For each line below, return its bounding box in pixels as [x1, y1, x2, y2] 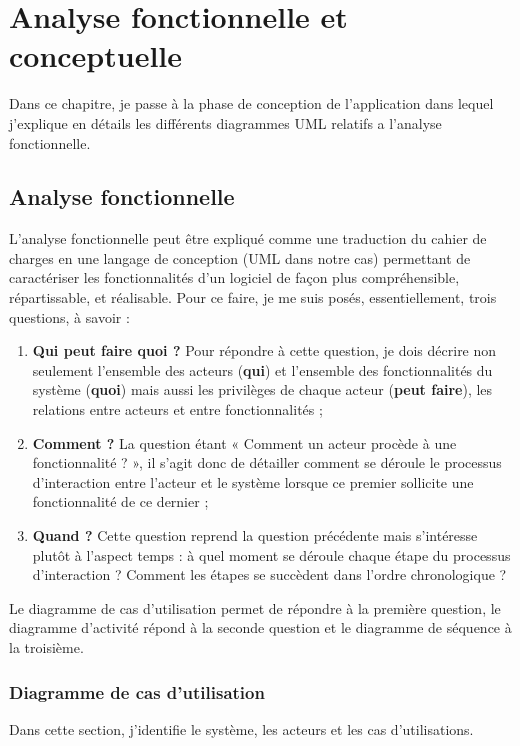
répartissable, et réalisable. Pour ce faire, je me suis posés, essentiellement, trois [9, 287, 497, 308]
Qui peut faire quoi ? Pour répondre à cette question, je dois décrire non [32, 340, 497, 361]
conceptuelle [9, 35, 183, 76]
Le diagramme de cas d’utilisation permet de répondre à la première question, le [9, 597, 501, 618]
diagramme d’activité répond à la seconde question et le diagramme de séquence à [9, 617, 512, 638]
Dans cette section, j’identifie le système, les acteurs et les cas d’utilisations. [9, 718, 474, 739]
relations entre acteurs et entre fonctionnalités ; [32, 399, 323, 420]
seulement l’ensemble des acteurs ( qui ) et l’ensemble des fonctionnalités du [32, 359, 493, 380]
